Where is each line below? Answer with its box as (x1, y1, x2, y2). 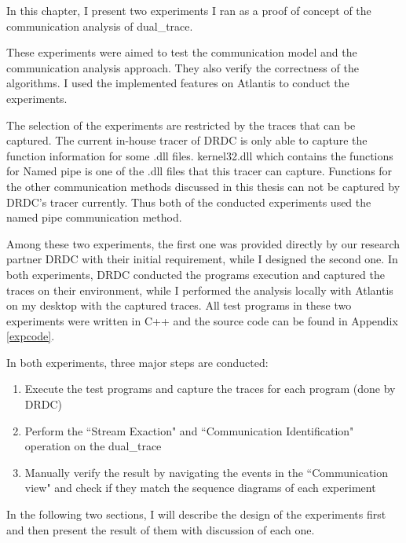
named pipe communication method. (6, 209, 182, 226)
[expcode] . (6, 328, 55, 344)
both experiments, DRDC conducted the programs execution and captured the (6, 266, 385, 282)
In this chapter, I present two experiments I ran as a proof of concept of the (6, 2, 371, 18)
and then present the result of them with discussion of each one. (6, 521, 315, 537)
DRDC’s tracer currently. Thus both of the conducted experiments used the (6, 193, 371, 210)
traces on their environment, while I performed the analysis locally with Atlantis (6, 281, 393, 298)
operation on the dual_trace (24, 438, 162, 454)
